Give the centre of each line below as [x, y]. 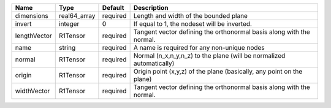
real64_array [77, 16]
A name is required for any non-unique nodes [199, 48]
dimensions [32, 16]
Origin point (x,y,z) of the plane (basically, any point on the [218, 71]
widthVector [32, 91]
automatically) [154, 63]
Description [151, 8]
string [67, 48]
